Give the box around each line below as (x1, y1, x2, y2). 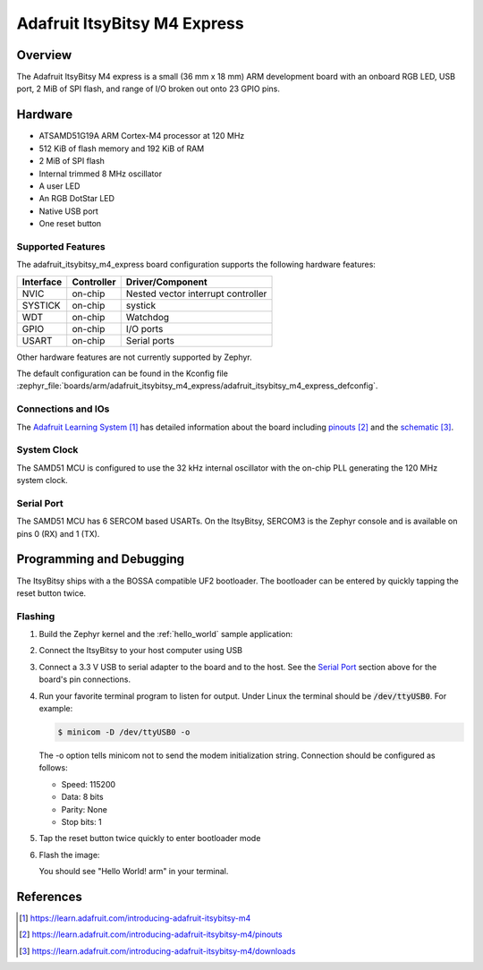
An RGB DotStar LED (38, 193, 115, 204)
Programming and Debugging (16, 551, 185, 567)
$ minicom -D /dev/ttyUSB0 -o (57, 727, 191, 737)
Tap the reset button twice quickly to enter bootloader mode (38, 833, 261, 844)
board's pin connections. (38, 674, 131, 685)
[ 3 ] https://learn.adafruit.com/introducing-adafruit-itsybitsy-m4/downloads (19, 945, 296, 957)
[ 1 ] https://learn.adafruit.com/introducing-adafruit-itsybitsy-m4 (19, 913, 251, 923)
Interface (21, 276, 63, 288)
